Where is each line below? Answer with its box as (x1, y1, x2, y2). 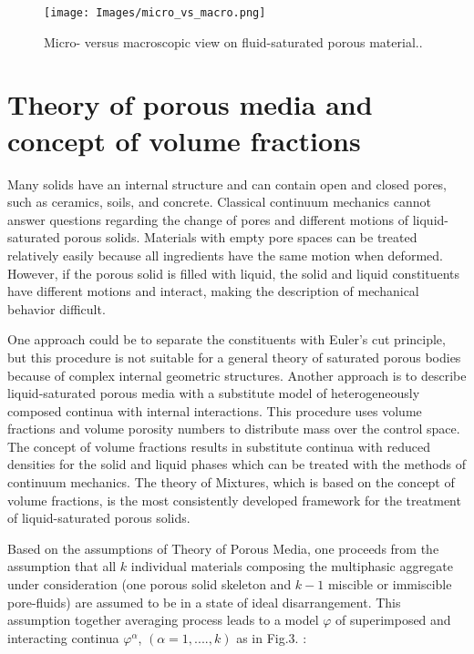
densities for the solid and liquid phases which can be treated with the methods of (7, 455, 466, 474)
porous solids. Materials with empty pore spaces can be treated (64, 228, 417, 247)
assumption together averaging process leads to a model (7, 610, 319, 629)
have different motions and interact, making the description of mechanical (7, 281, 419, 301)
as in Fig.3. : (236, 628, 307, 647)
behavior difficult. (7, 299, 106, 318)
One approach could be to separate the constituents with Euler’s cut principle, (7, 330, 446, 349)
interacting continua (7, 628, 119, 647)
